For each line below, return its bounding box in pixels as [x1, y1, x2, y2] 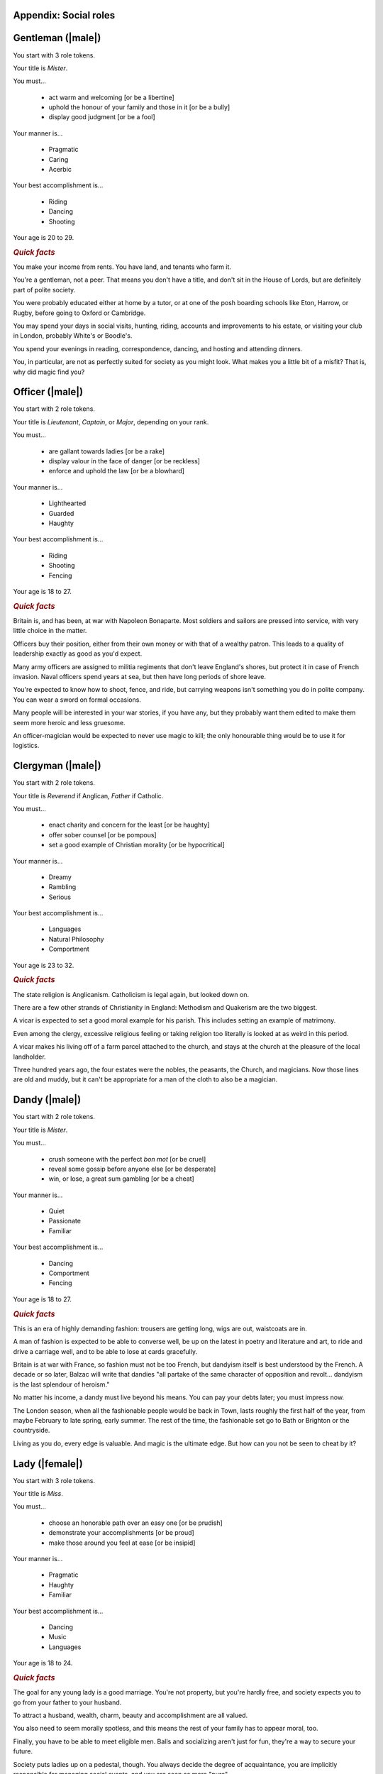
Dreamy [48, 873, 72, 881]
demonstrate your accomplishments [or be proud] [48, 1528, 194, 1537]
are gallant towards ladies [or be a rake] [48, 447, 165, 456]
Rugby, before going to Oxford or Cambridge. [13, 309, 146, 317]
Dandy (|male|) [13, 1093, 82, 1106]
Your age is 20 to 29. [13, 233, 74, 241]
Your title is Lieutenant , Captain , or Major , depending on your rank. [13, 417, 209, 426]
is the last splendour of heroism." [13, 1380, 110, 1389]
